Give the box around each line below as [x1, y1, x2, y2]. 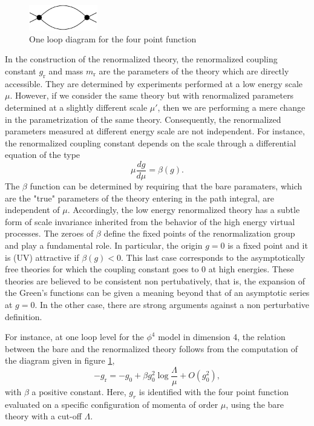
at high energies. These [208, 263, 294, 275]
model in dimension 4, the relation [158, 330, 286, 343]
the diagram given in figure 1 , [5, 354, 115, 367]
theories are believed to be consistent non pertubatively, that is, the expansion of [5, 274, 305, 287]
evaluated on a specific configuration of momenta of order [5, 398, 218, 410]
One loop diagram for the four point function [29, 32, 197, 45]
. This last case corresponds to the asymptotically [121, 251, 306, 263]
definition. [5, 310, 42, 323]
